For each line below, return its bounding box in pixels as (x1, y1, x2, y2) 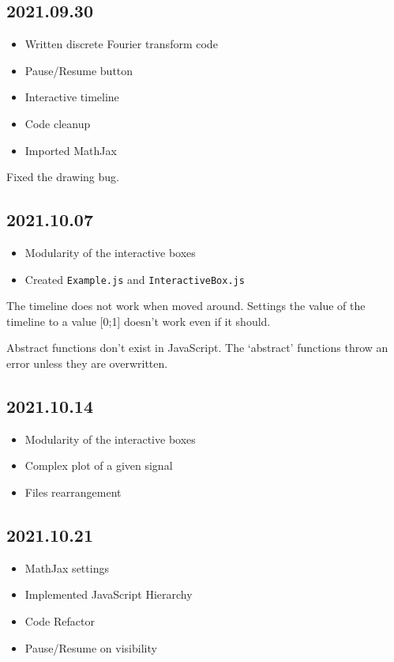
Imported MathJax (24, 142, 117, 158)
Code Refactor (24, 612, 95, 629)
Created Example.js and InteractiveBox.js (24, 270, 245, 287)
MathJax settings (24, 559, 109, 576)
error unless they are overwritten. (6, 355, 168, 371)
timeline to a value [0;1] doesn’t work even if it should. (6, 312, 271, 329)
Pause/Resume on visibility (24, 639, 157, 656)
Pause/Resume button (24, 62, 133, 78)
